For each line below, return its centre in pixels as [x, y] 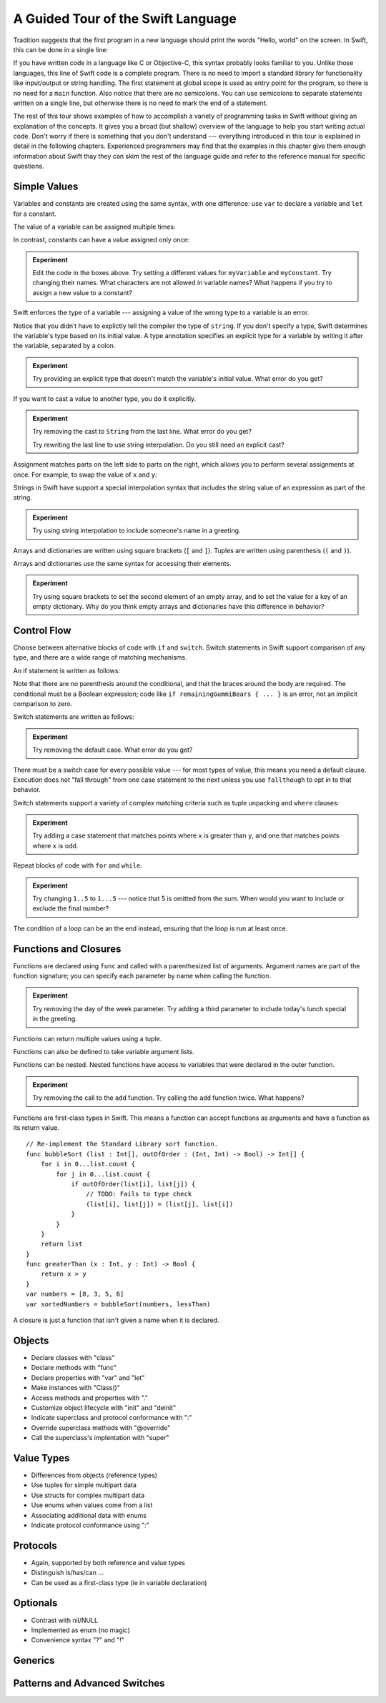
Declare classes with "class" [73, 1357]
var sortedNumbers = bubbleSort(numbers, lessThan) [118, 1304]
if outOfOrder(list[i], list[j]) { [133, 1184]
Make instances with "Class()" [76, 1388]
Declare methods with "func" [74, 1368]
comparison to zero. [43, 703]
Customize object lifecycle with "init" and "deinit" [104, 1407]
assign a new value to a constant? [82, 292]
